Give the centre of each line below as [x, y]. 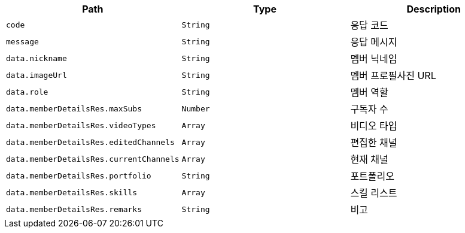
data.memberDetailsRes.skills [72, 192]
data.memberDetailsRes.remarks [74, 209]
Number [196, 108]
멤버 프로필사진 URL [393, 75]
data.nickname [37, 58]
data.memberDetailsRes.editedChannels [90, 142]
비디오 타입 [374, 126]
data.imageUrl [37, 75]
